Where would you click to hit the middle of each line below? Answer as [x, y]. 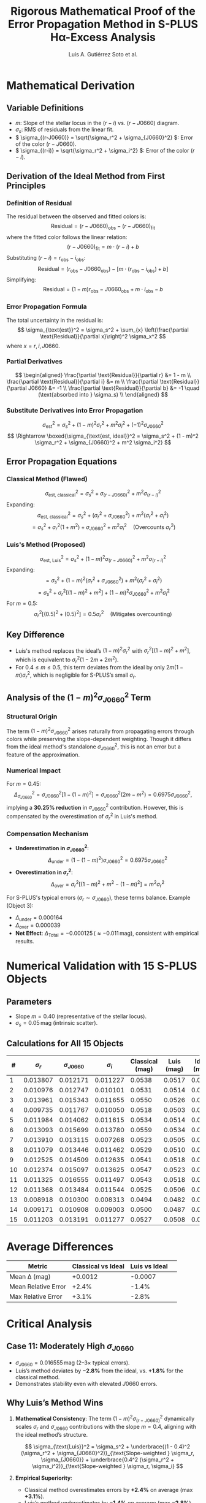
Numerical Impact [34, 771]
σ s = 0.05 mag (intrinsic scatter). [56, 1023]
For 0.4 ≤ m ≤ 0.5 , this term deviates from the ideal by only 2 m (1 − [99, 668]
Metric [38, 1266]
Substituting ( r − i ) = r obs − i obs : [46, 258]
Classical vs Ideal [98, 1266]
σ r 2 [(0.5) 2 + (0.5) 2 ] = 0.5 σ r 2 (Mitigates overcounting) [103, 614]
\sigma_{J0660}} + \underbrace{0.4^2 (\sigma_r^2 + [108, 1459]
